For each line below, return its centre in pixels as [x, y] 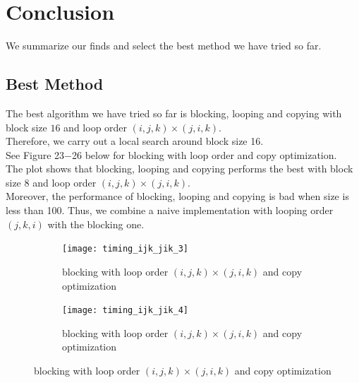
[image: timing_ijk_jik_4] [125, 311]
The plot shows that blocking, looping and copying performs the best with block [179, 169]
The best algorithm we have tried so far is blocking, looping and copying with [174, 113]
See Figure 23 [35, 154]
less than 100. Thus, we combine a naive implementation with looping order [170, 210]
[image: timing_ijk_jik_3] [125, 249]
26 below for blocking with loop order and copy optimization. [204, 154]
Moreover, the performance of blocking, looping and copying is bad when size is [177, 196]
